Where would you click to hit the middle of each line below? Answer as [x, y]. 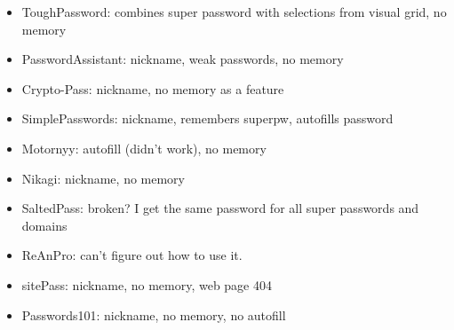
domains [44, 225]
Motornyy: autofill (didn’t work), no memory [144, 148]
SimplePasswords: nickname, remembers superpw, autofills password [207, 118]
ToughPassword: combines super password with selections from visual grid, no [234, 12]
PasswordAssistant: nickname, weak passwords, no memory [183, 59]
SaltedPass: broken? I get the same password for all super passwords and [220, 208]
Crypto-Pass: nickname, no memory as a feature [153, 88]
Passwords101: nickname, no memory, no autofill [154, 314]
